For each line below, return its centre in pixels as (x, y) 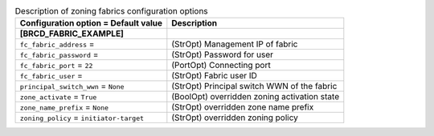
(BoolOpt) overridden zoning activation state (256, 97)
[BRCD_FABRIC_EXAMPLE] (72, 34)
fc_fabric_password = (59, 54)
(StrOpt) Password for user (222, 54)
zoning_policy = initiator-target (82, 118)
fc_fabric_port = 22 (56, 66)
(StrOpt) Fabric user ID (214, 76)
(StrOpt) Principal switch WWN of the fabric (254, 86)
